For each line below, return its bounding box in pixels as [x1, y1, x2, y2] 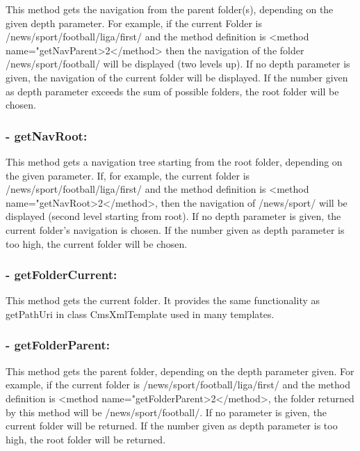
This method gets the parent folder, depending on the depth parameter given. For [6, 363, 354, 378]
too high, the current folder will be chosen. [6, 236, 188, 251]
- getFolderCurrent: [6, 266, 117, 283]
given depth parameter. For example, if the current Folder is [6, 15, 262, 30]
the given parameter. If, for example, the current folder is [6, 168, 250, 182]
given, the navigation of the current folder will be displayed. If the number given [6, 70, 348, 84]
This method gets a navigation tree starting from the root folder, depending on [6, 154, 343, 168]
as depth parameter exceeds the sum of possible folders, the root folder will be [6, 84, 339, 98]
